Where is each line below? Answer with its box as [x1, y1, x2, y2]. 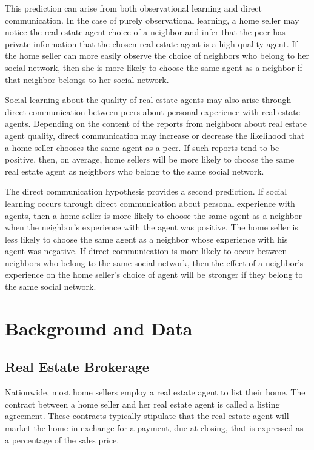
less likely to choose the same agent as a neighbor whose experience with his [5, 232, 288, 245]
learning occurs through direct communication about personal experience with [5, 196, 295, 209]
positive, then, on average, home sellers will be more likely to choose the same [5, 153, 295, 166]
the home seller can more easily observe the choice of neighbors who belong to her [5, 49, 310, 62]
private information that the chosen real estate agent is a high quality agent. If [5, 37, 298, 50]
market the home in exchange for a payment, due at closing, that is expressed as [5, 421, 304, 434]
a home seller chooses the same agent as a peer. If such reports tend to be [5, 141, 279, 153]
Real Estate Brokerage [5, 357, 149, 376]
